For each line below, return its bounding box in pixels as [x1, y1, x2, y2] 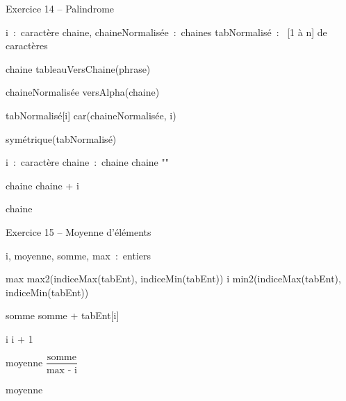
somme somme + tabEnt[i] [6, 308, 120, 323]
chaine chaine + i [6, 178, 79, 192]
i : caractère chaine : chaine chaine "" [6, 155, 169, 169]
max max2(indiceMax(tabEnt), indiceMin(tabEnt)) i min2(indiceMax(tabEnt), [6, 271, 341, 286]
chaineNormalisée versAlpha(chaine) [6, 85, 160, 99]
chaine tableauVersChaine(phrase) [6, 61, 151, 76]
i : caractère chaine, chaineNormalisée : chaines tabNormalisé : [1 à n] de [6, 24, 327, 39]
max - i [46, 365, 77, 375]
